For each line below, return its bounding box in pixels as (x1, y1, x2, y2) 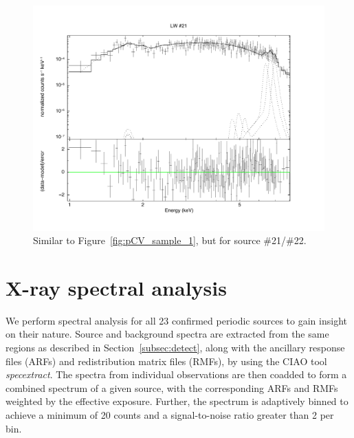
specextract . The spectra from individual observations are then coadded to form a (5, 367, 347, 382)
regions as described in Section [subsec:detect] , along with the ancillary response (5, 340, 345, 355)
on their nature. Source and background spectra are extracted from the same (5, 327, 329, 341)
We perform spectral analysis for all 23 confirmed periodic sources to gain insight (5, 313, 347, 327)
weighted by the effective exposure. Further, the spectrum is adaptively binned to (5, 394, 349, 408)
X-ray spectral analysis (5, 273, 227, 301)
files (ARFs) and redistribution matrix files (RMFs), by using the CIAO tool (5, 353, 327, 368)
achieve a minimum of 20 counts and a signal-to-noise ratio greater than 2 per (5, 407, 334, 421)
